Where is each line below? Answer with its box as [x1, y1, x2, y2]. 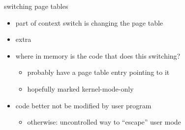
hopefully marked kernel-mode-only [27, 83, 134, 94]
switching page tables [4, 1, 68, 11]
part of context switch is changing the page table [15, 17, 163, 28]
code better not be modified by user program [15, 100, 152, 110]
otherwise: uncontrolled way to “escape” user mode [27, 117, 181, 127]
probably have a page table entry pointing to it [27, 67, 170, 77]
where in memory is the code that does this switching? [15, 50, 181, 61]
